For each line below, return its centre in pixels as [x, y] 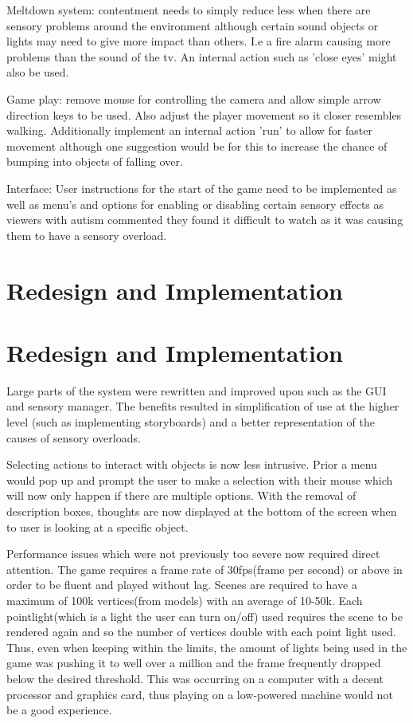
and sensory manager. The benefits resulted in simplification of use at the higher [203, 406]
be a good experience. [59, 710]
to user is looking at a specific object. [97, 527]
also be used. [38, 72]
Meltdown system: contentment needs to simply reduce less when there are [189, 10]
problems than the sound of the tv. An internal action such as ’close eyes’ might [202, 56]
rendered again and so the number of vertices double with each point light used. [201, 632]
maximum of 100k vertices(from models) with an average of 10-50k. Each [185, 600]
